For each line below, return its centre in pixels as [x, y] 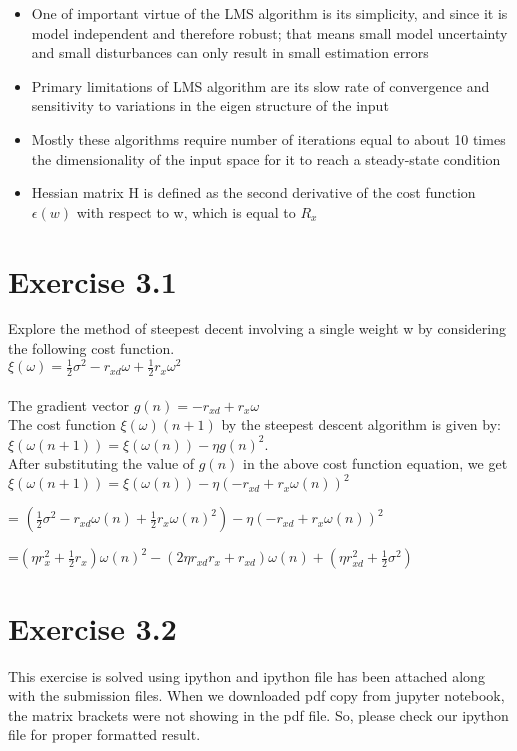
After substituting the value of [101, 463]
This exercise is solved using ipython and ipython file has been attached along [246, 675]
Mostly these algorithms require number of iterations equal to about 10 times [268, 138]
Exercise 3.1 [92, 280]
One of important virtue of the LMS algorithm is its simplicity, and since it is [269, 13]
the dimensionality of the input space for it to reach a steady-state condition [266, 158]
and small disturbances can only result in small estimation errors [230, 52]
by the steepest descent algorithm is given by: [361, 424]
